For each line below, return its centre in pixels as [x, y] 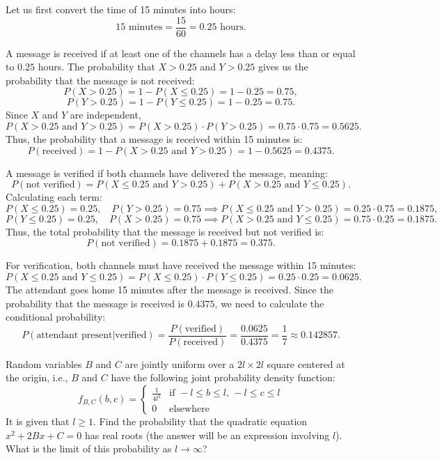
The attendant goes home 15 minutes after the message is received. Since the [169, 289]
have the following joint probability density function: [223, 377]
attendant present [74, 336]
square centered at [306, 363]
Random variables [44, 363]
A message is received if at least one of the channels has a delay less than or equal [181, 53]
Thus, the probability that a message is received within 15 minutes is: [154, 139]
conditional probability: [56, 317]
